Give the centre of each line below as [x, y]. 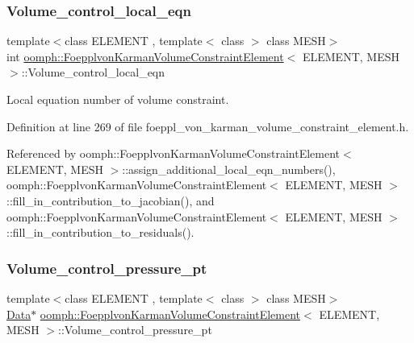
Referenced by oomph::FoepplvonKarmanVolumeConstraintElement [174, 153]
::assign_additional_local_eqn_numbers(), [229, 169]
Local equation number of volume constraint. [118, 99]
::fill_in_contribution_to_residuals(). [100, 232]
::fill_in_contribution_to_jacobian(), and [111, 200]
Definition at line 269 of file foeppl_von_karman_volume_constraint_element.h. [208, 126]
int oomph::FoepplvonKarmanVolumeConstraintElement [145, 56]
